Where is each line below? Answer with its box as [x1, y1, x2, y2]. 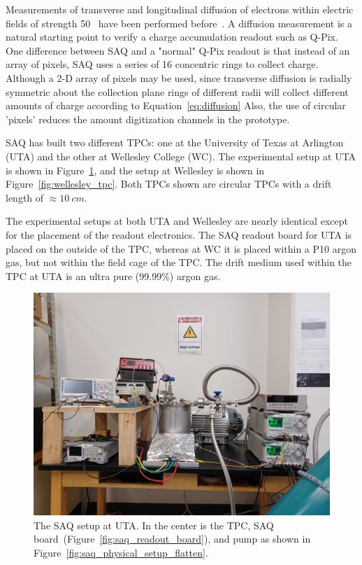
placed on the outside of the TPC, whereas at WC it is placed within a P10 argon [6, 241, 356, 256]
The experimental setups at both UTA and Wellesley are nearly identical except [6, 214, 348, 228]
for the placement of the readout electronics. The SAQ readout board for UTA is [6, 227, 352, 242]
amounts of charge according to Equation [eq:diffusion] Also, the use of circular [6, 98, 346, 113]
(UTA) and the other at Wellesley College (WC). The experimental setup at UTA [6, 148, 356, 163]
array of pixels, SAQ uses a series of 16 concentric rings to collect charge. [6, 57, 319, 71]
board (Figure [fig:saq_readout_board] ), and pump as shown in [34, 531, 311, 546]
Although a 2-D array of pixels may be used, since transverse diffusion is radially [6, 70, 352, 85]
